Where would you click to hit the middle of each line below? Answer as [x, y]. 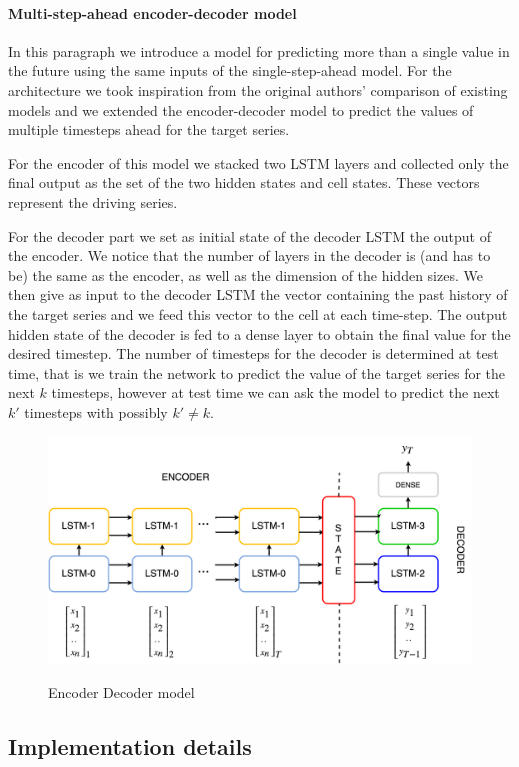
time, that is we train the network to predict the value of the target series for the [257, 372]
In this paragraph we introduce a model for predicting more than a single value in [259, 50]
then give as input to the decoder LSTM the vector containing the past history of [258, 294]
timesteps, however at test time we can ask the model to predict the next [275, 392]
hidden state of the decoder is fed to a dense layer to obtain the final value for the [259, 333]
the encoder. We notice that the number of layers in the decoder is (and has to [249, 255]
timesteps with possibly [96, 411]
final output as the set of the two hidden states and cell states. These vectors [244, 182]
